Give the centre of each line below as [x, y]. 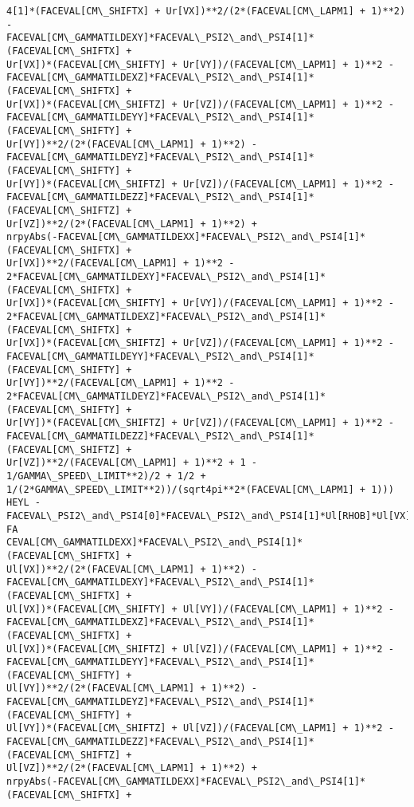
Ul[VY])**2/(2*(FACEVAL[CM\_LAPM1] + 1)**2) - [132, 689]
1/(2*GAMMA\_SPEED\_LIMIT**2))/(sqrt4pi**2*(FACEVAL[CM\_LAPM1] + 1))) [200, 489]
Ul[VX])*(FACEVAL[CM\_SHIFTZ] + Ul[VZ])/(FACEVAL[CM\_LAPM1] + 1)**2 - [200, 649]
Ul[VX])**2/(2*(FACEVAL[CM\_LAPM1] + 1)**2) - [132, 569]
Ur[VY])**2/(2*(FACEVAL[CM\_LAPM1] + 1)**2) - [132, 144]
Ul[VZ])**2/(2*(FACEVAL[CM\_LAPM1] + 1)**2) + [132, 768]
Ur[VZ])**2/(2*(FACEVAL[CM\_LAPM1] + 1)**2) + [132, 224]
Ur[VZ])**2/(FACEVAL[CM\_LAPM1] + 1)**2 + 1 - [132, 463]
